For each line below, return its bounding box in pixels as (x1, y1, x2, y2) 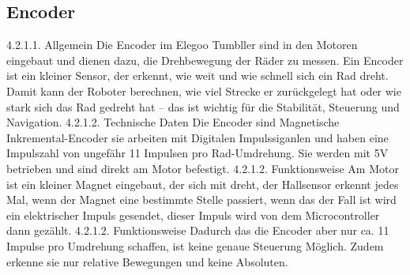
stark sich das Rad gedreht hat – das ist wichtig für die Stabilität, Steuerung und (6, 98, 400, 115)
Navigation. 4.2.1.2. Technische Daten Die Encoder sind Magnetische (6, 114, 340, 130)
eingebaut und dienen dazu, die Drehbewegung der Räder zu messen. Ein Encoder (6, 51, 404, 68)
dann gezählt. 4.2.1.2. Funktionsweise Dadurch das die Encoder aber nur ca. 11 (6, 222, 389, 239)
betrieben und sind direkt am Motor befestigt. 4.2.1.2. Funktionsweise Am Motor (6, 160, 399, 176)
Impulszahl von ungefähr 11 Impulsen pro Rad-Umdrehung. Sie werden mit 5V (6, 145, 389, 161)
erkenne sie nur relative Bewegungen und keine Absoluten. (6, 253, 288, 269)
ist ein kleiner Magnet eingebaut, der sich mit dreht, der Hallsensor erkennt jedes (6, 175, 399, 192)
